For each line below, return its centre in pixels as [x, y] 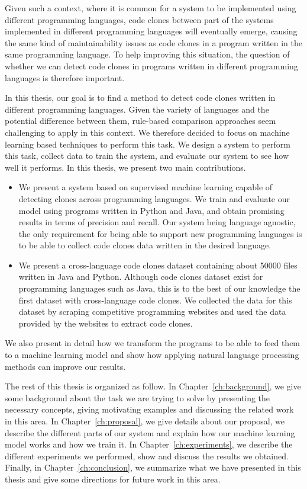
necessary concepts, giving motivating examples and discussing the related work [149, 409]
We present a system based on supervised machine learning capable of [146, 187]
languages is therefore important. [65, 77]
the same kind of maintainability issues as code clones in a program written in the [154, 42]
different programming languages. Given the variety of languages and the [137, 109]
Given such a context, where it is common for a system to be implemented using [151, 8]
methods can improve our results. [65, 366]
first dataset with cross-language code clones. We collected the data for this [155, 300]
